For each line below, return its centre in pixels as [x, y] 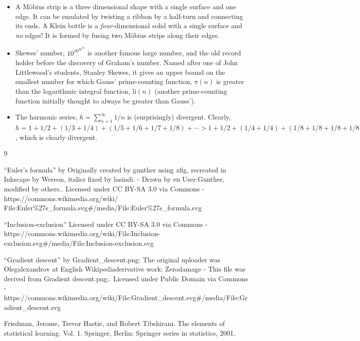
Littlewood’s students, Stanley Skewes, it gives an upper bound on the [120, 72]
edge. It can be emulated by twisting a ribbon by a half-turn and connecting [129, 16]
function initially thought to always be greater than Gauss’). [106, 100]
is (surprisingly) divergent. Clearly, [179, 117]
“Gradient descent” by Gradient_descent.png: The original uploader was [112, 259]
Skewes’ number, [40, 53]
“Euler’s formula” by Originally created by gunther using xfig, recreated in [115, 169]
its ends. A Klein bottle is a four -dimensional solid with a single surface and [129, 26]
